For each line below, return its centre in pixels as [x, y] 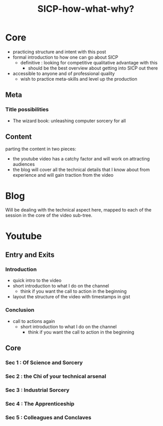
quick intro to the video [37, 280]
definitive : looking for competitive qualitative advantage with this [89, 62]
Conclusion [20, 310]
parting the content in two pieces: [41, 149]
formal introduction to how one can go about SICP [65, 57]
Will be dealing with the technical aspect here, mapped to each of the [78, 210]
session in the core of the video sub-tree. [49, 216]
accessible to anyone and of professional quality [64, 73]
